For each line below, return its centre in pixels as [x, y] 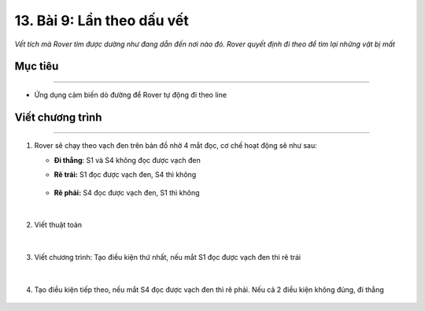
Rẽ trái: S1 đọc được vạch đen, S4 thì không [125, 175]
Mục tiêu [37, 67]
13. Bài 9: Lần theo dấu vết [102, 20]
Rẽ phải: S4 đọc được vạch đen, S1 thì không [127, 192]
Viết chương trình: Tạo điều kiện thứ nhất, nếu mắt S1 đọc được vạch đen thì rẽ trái [168, 257]
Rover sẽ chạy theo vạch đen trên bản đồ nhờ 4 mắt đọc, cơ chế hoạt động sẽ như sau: [176, 146]
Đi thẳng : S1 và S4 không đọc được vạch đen [127, 160]
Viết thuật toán [58, 225]
